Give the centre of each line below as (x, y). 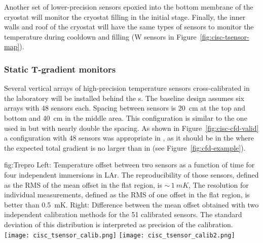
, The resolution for (219, 184)
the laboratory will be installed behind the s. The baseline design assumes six (124, 98)
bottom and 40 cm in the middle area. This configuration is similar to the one (126, 117)
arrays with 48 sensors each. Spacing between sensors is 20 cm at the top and (125, 108)
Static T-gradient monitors (60, 69)
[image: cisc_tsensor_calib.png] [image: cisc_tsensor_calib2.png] (120, 235)
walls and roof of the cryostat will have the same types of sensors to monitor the (129, 27)
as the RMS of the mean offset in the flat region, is (83, 184)
